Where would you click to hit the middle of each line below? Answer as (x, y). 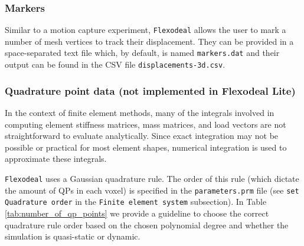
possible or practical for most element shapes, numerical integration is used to (146, 147)
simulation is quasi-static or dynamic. (73, 236)
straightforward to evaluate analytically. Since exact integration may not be (142, 136)
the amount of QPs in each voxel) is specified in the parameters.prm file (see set (152, 190)
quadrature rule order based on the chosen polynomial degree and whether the (147, 225)
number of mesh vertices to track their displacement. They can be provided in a (149, 41)
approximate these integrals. (56, 159)
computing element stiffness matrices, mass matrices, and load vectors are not (146, 124)
